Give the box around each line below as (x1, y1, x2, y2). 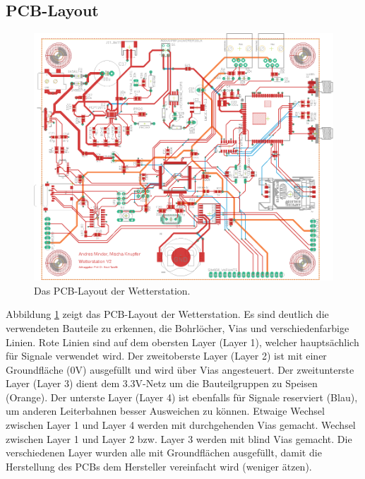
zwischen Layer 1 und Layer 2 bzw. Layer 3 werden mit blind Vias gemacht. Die (6, 431, 352, 446)
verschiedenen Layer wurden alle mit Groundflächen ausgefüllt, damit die (6, 445, 322, 460)
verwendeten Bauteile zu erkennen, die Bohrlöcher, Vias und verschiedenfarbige (6, 320, 349, 335)
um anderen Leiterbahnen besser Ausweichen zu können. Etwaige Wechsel (6, 403, 325, 418)
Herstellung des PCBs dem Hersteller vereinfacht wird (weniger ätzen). (6, 459, 312, 473)
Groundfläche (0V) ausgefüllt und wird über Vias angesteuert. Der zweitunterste (6, 362, 354, 377)
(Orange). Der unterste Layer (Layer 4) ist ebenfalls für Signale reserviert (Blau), (6, 389, 358, 404)
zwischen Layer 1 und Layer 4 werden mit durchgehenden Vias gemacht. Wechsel (6, 418, 356, 432)
